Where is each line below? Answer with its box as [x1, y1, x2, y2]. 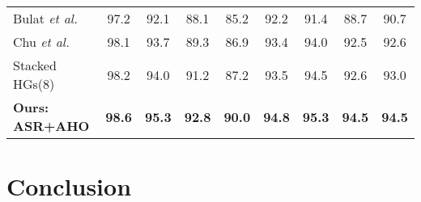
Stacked [13, 56, 57, 74]
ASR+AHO [13, 116, 90, 135]
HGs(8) [13, 74, 55, 93]
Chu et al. [13, 32, 70, 51]
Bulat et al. [13, 9, 78, 27]
